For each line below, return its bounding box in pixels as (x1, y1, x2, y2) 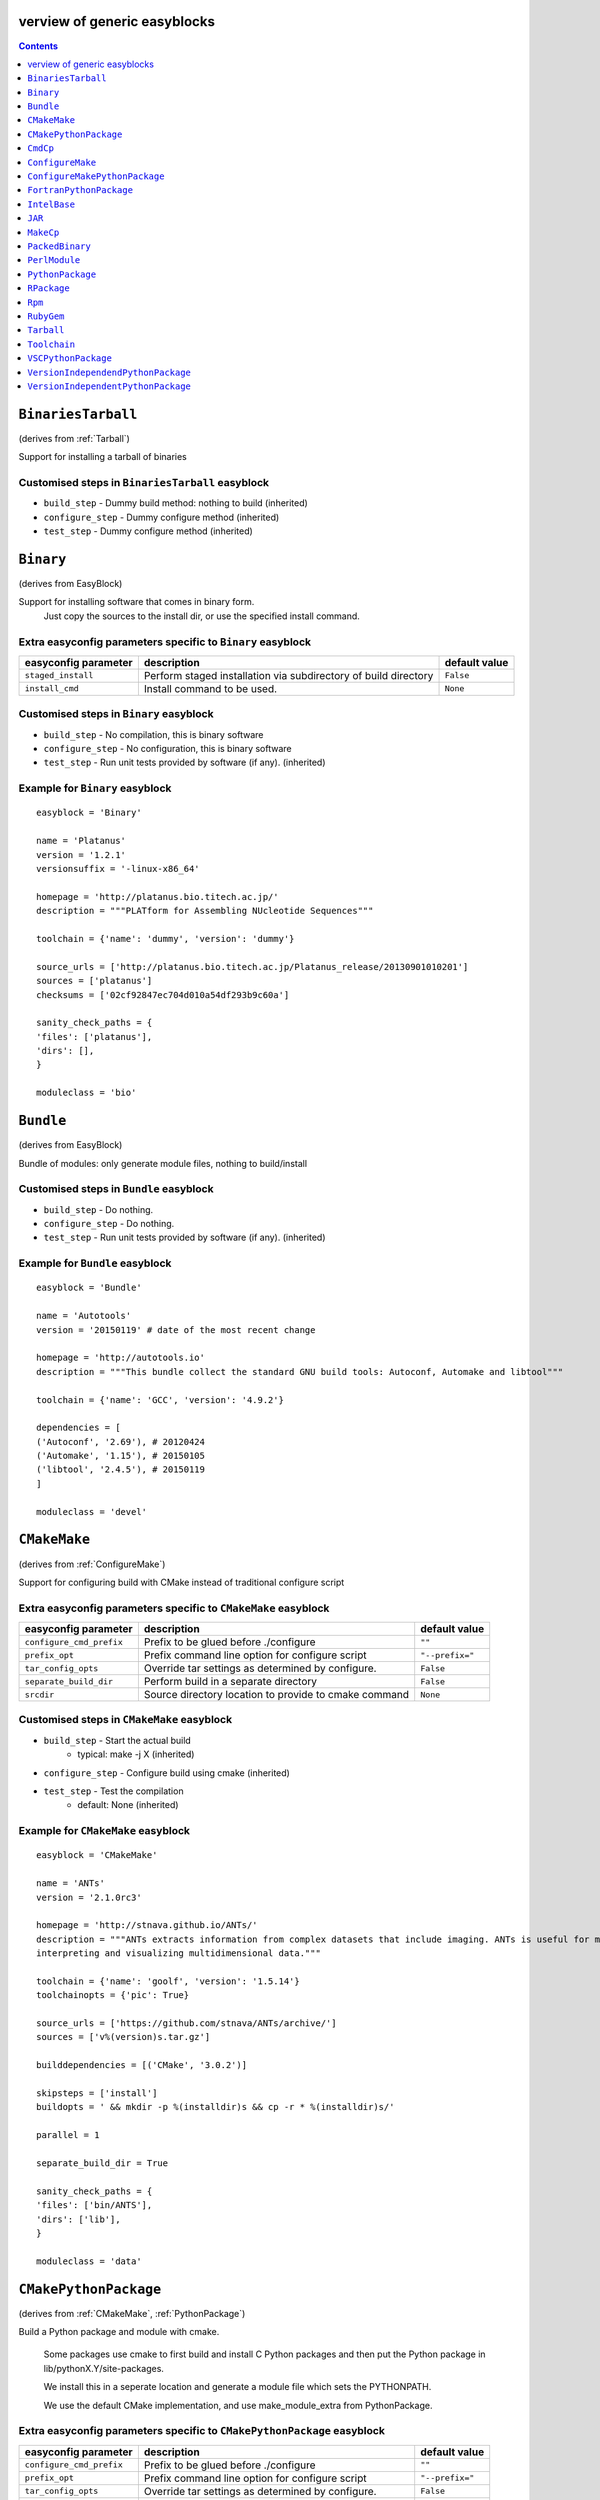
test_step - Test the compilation (43, 1785, 184, 1797)
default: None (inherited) (77, 1799, 179, 1811)
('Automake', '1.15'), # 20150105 (36, 1450, 205, 1462)
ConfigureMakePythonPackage (27, 171, 165, 182)
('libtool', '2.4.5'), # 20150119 (36, 1464, 205, 1475)
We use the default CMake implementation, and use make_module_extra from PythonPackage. (43, 2399, 433, 2411)
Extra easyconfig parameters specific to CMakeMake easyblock (18, 1601, 330, 1615)
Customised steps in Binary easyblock (18, 707, 214, 721)
